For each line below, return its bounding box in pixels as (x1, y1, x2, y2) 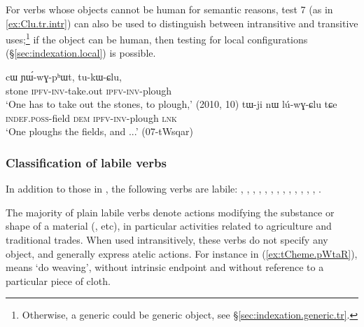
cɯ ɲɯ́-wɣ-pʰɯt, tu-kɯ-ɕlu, (6, 69, 122, 84)
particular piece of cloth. (6, 273, 111, 288)
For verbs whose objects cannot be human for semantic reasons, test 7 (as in (6, 2, 333, 16)
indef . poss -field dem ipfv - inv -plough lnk (6, 110, 177, 125)
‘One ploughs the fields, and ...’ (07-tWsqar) (6, 124, 193, 139)
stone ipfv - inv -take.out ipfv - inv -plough (6, 83, 172, 97)
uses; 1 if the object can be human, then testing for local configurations (6, 30, 308, 46)
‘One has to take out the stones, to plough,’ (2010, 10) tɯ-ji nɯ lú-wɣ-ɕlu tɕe (6, 97, 337, 111)
